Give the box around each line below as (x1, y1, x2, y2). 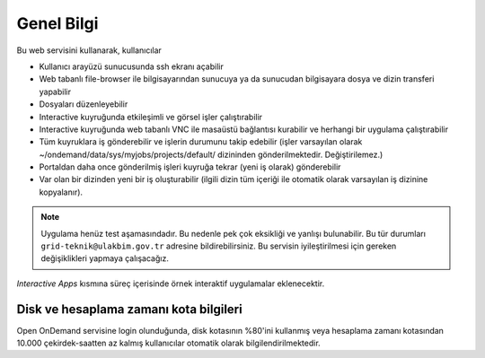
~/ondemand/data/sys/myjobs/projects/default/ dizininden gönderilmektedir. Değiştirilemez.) (39, 149, 384, 160)
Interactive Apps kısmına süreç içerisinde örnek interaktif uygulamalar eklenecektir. (16, 278, 325, 289)
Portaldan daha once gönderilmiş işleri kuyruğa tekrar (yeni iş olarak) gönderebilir (39, 162, 341, 172)
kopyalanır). (39, 187, 84, 197)
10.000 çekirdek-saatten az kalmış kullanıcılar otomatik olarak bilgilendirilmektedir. (16, 337, 321, 349)
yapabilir (39, 86, 72, 97)
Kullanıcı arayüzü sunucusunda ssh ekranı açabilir (39, 61, 224, 72)
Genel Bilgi (16, 13, 99, 33)
